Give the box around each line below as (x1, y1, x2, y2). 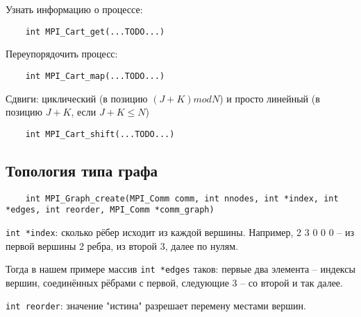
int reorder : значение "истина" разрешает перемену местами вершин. (6, 298, 306, 313)
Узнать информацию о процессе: (6, 2, 143, 16)
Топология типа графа (6, 159, 158, 181)
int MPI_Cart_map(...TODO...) (25, 71, 165, 81)
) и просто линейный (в (219, 91, 320, 105)
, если (71, 105, 96, 119)
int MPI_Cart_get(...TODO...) (25, 26, 165, 37)
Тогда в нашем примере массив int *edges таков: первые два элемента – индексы (6, 262, 355, 276)
